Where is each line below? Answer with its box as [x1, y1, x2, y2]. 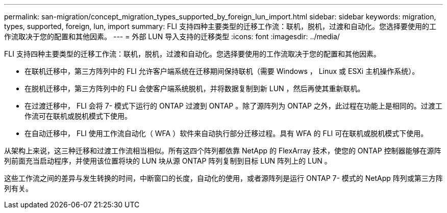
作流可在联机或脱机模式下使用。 [24, 112, 132, 120]
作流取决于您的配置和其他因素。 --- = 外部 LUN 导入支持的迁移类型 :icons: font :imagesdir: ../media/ [4, 32, 340, 41]
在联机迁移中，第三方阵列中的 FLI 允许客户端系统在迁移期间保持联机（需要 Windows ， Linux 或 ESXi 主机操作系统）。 [24, 67, 419, 75]
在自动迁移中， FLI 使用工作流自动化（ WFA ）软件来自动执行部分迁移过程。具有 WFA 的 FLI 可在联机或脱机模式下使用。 [24, 129, 428, 138]
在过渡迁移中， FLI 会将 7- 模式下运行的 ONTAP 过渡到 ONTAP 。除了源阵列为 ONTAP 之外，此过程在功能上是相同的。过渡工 [24, 101, 442, 110]
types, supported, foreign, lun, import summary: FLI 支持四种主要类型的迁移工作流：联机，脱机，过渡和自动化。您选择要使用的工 [4, 22, 437, 31]
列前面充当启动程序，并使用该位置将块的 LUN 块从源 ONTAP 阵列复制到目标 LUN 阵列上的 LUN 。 [4, 156, 332, 165]
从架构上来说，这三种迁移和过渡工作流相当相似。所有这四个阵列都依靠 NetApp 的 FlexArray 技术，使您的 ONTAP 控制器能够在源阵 [4, 146, 441, 155]
